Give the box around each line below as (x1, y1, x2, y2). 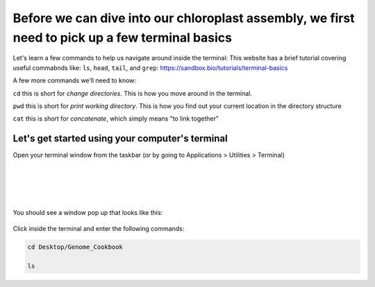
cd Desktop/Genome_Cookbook (27, 243, 123, 251)
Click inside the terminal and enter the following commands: (12, 224, 185, 232)
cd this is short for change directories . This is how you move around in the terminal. (12, 89, 253, 97)
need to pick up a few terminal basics (12, 30, 233, 45)
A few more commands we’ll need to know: (12, 76, 137, 85)
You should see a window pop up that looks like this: (12, 209, 163, 217)
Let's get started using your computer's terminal (12, 132, 228, 145)
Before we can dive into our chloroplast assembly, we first (12, 10, 355, 26)
